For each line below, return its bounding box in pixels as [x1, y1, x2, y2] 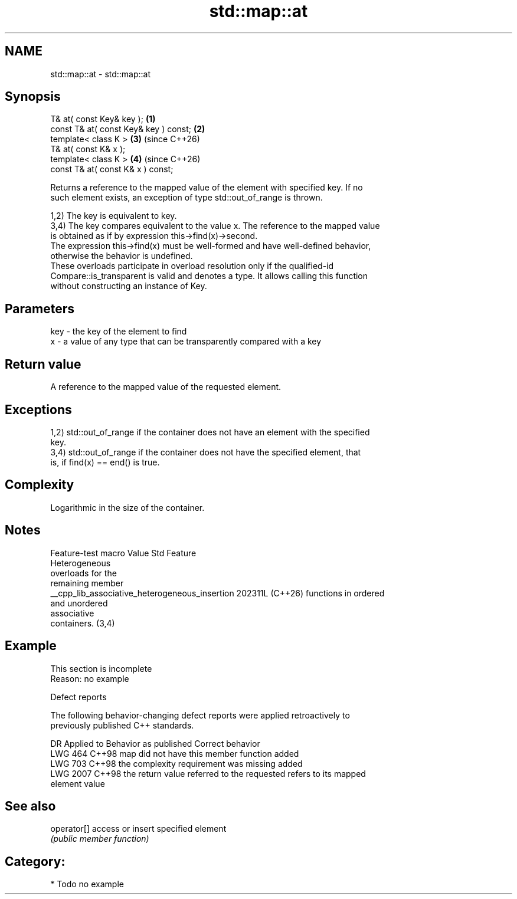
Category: [5, 854, 66, 869]
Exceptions [5, 402, 72, 417]
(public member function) [50, 834, 149, 844]
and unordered [50, 598, 108, 608]
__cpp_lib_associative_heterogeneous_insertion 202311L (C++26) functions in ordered [50, 588, 385, 598]
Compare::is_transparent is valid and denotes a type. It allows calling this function [50, 271, 368, 281]
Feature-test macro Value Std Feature [50, 547, 197, 558]
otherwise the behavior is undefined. [50, 251, 193, 261]
